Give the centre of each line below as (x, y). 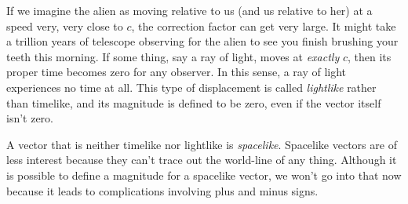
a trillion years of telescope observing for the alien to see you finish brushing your (202, 41)
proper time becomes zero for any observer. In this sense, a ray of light (177, 72)
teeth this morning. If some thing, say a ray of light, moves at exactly (173, 56)
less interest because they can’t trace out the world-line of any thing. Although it (202, 160)
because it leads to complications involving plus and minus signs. (162, 190)
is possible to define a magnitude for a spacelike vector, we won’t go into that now (204, 175)
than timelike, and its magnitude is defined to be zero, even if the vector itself (194, 102)
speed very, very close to (65, 25)
